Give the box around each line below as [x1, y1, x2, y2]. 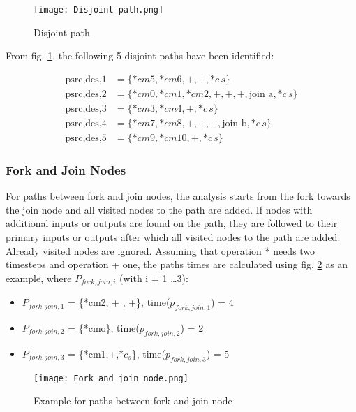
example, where [6, 270, 72, 285]
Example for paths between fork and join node [34, 393, 232, 408]
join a [249, 89, 274, 99]
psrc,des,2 [65, 89, 107, 99]
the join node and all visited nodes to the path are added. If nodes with [6, 202, 313, 216]
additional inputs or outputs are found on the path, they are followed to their [6, 216, 338, 230]
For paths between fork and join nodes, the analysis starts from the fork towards [6, 189, 350, 203]
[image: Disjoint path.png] [34, 5, 164, 15]
